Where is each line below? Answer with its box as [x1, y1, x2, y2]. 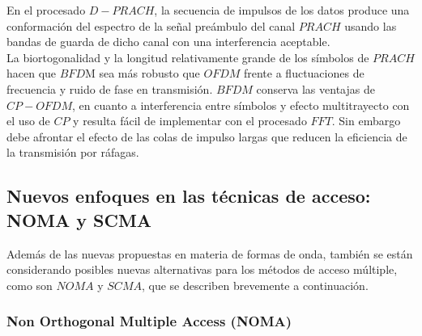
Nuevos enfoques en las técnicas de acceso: [6, 183, 371, 208]
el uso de [6, 112, 50, 129]
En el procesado [6, 2, 86, 18]
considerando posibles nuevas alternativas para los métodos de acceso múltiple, [6, 261, 398, 278]
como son [6, 276, 53, 293]
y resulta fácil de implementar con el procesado [73, 112, 307, 129]
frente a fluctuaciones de [243, 65, 364, 82]
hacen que [6, 65, 57, 82]
